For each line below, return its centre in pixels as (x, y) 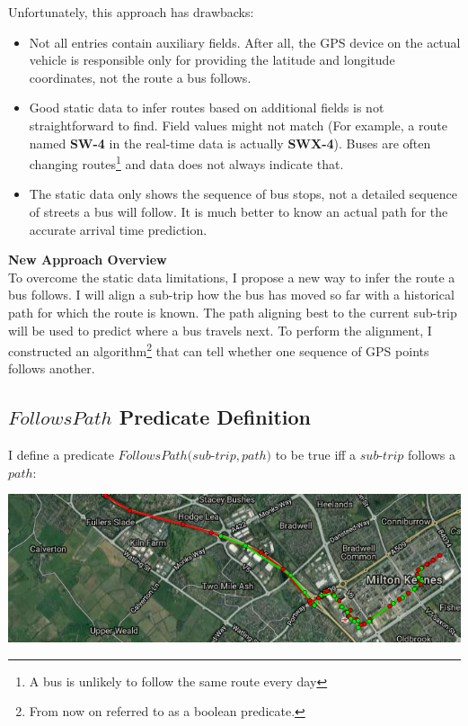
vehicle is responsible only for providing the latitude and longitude (212, 60)
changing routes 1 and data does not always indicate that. (186, 162)
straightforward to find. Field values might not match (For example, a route (238, 125)
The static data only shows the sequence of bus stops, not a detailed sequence (243, 194)
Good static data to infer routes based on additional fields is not (207, 108)
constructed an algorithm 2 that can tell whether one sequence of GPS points (219, 350)
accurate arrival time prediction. (118, 229)
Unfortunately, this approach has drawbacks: (131, 12)
